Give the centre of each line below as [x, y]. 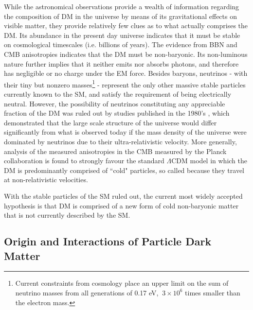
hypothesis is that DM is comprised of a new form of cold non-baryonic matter [121, 205]
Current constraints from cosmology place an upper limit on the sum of [122, 283]
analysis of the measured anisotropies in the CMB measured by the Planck [115, 151]
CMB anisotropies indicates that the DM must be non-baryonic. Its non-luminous [126, 54]
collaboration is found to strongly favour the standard [84, 161]
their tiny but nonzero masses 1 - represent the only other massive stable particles [125, 84]
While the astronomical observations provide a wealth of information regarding [122, 6]
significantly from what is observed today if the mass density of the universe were [125, 132]
